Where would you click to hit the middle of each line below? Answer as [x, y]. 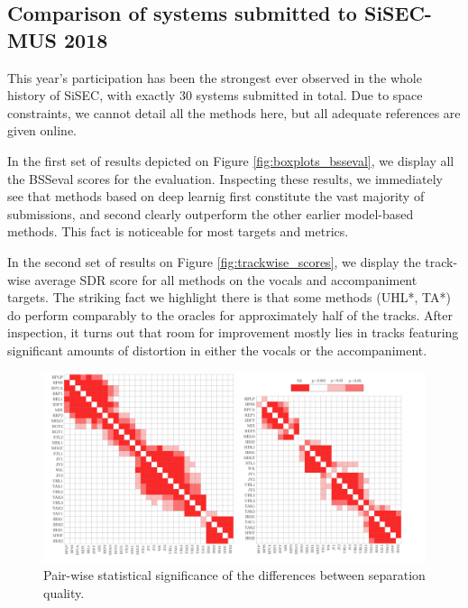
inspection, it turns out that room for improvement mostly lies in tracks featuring [233, 332]
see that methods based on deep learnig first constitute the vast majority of [216, 196]
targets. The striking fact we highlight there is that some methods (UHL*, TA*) [229, 297]
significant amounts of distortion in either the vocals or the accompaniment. [217, 350]
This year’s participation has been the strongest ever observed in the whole [215, 77]
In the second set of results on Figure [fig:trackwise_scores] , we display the [214, 261]
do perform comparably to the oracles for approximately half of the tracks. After [230, 314]
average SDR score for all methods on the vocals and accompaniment [226, 279]
